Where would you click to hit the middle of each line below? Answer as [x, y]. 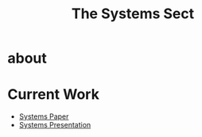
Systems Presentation [55, 125]
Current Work [54, 95]
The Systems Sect [133, 14]
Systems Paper [44, 116]
